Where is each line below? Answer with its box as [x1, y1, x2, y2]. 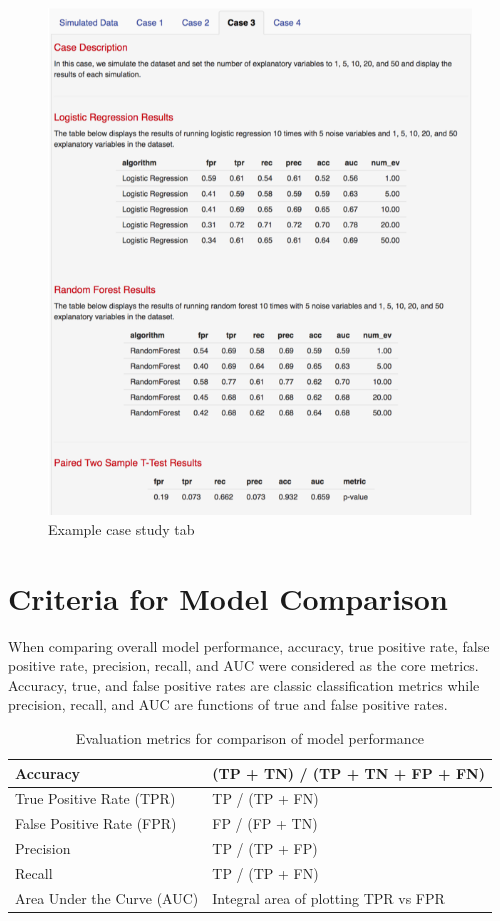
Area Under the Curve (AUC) [15, 887, 199, 908]
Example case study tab [48, 518, 195, 539]
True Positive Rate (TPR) [15, 788, 176, 809]
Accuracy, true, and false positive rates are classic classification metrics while [8, 674, 480, 695]
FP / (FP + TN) [212, 813, 318, 834]
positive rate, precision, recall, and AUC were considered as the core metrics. [8, 655, 479, 676]
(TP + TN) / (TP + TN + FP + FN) [212, 762, 485, 783]
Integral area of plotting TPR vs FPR [212, 887, 445, 908]
